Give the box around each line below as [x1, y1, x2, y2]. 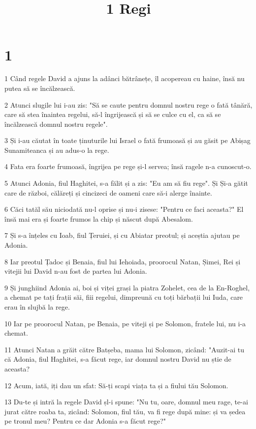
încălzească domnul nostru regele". [4, 118, 108, 129]
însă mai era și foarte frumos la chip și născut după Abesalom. [4, 213, 193, 224]
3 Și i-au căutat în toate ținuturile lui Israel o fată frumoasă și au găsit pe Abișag [4, 135, 251, 145]
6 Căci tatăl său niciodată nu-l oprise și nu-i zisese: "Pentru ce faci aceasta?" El [4, 204, 244, 214]
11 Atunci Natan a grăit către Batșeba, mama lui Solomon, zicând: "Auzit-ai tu [4, 344, 245, 354]
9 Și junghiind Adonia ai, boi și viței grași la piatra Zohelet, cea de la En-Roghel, [4, 282, 250, 292]
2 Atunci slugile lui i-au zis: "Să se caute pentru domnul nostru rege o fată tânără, [4, 99, 253, 110]
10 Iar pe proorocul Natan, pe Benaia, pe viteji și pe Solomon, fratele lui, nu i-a [4, 318, 246, 328]
